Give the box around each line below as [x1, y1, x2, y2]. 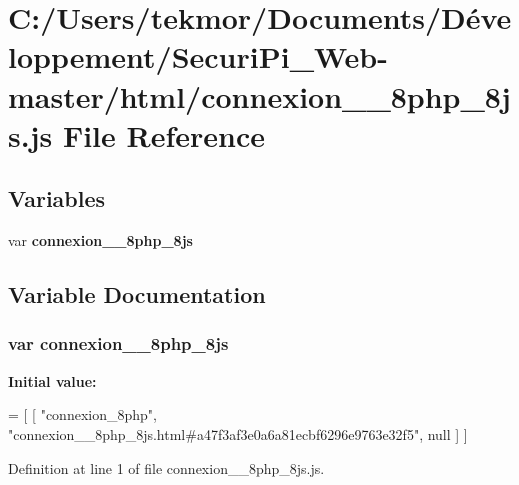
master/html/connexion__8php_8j [8, 75, 511, 116]
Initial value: [8, 370, 97, 391]
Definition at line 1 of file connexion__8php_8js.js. [8, 457, 325, 478]
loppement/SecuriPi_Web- [8, 36, 388, 77]
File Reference [62, 114, 266, 155]
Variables [8, 183, 106, 214]
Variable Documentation [8, 279, 266, 310]
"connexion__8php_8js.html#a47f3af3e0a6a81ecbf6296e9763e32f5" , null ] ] [8, 423, 468, 444]
